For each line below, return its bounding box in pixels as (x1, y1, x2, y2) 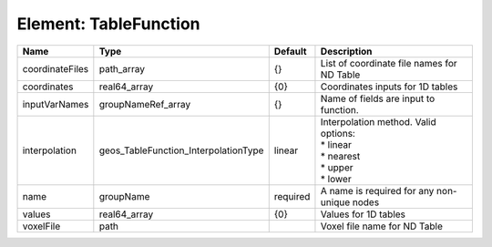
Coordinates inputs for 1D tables (320, 80, 458, 93)
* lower (320, 172, 352, 185)
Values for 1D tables (320, 208, 405, 221)
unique (320, 196, 351, 209)
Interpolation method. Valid (320, 115, 436, 128)
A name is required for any (320, 184, 435, 197)
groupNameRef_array (98, 98, 191, 110)
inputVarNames (22, 98, 89, 110)
